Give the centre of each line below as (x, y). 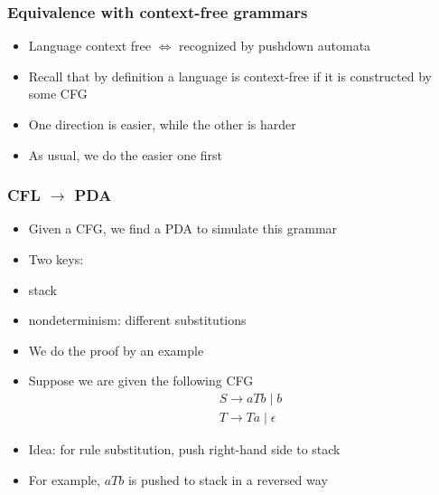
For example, (64, 479)
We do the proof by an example (116, 350)
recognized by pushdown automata (275, 46)
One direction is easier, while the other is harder (162, 124)
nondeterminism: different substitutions (137, 320)
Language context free (89, 46)
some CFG (58, 94)
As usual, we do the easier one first (126, 154)
